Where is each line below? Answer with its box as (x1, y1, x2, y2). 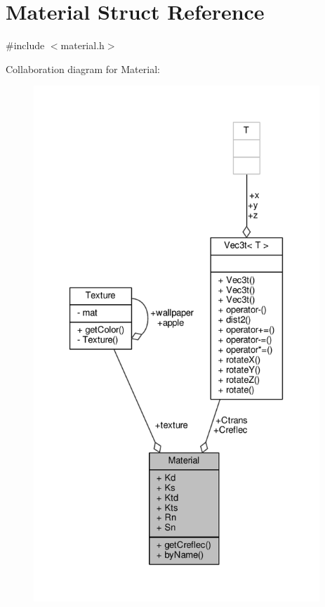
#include (6, 38, 45, 53)
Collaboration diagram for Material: (6, 61, 160, 76)
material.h (60, 38, 105, 53)
